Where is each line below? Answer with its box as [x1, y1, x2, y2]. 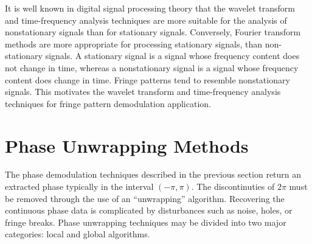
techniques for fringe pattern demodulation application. [5, 97, 211, 110]
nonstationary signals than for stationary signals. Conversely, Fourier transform [5, 26, 301, 38]
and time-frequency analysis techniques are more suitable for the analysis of [5, 13, 287, 26]
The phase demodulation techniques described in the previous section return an [5, 168, 302, 181]
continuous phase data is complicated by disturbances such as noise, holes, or [5, 204, 293, 217]
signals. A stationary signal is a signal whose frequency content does [45, 49, 300, 62]
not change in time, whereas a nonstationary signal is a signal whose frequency [5, 61, 299, 74]
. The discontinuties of [191, 180, 275, 193]
